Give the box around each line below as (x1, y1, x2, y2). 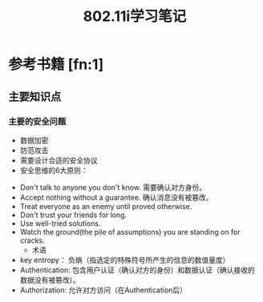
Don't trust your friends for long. (19, 210, 127, 219)
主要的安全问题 (8, 115, 67, 127)
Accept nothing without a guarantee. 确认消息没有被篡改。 (19, 192, 213, 202)
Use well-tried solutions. (19, 218, 101, 228)
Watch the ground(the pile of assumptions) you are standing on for (19, 227, 241, 236)
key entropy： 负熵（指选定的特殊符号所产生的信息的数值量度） (19, 255, 230, 264)
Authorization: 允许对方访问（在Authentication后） (19, 285, 187, 295)
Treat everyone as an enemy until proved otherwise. (19, 201, 192, 211)
